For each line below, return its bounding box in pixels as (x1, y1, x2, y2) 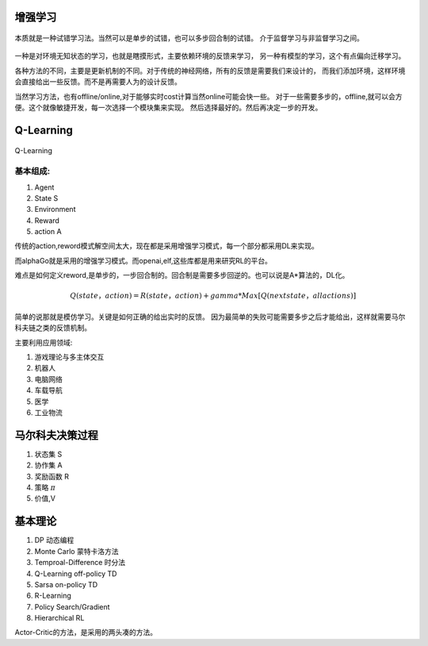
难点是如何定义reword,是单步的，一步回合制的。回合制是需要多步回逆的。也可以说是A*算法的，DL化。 (14, 271, 350, 280)
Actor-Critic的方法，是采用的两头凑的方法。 (14, 628, 158, 637)
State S (34, 193, 59, 202)
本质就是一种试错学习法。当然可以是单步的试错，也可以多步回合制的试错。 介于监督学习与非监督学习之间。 (14, 33, 364, 43)
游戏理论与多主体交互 (34, 352, 105, 361)
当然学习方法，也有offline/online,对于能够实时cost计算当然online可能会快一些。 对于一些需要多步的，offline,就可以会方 (14, 91, 403, 101)
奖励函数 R (34, 471, 69, 481)
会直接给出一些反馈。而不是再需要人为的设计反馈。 (14, 77, 182, 87)
